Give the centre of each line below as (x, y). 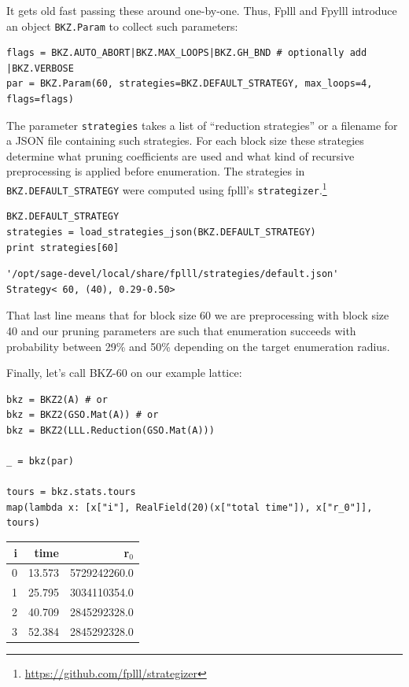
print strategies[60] (63, 247)
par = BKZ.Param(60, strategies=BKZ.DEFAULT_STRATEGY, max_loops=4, (190, 84)
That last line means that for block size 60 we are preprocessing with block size (198, 315)
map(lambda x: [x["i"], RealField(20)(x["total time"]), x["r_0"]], (190, 507)
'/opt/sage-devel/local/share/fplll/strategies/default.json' (173, 274)
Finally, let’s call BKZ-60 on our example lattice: (124, 373)
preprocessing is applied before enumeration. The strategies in (156, 171)
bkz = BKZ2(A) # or (57, 399)
